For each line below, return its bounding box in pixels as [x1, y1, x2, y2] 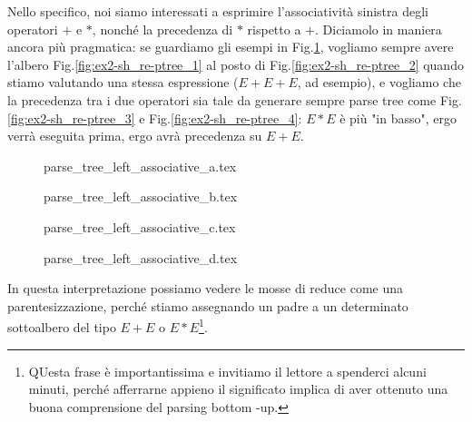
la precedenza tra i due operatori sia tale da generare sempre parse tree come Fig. [7, 90, 462, 109]
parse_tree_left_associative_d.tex [44, 248, 238, 267]
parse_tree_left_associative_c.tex [44, 217, 236, 236]
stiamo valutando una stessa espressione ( [7, 73, 239, 92]
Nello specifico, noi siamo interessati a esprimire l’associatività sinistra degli [7, 2, 428, 20]
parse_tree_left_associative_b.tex [44, 187, 238, 206]
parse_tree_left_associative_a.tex [44, 156, 237, 175]
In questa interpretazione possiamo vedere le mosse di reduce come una [7, 279, 404, 298]
